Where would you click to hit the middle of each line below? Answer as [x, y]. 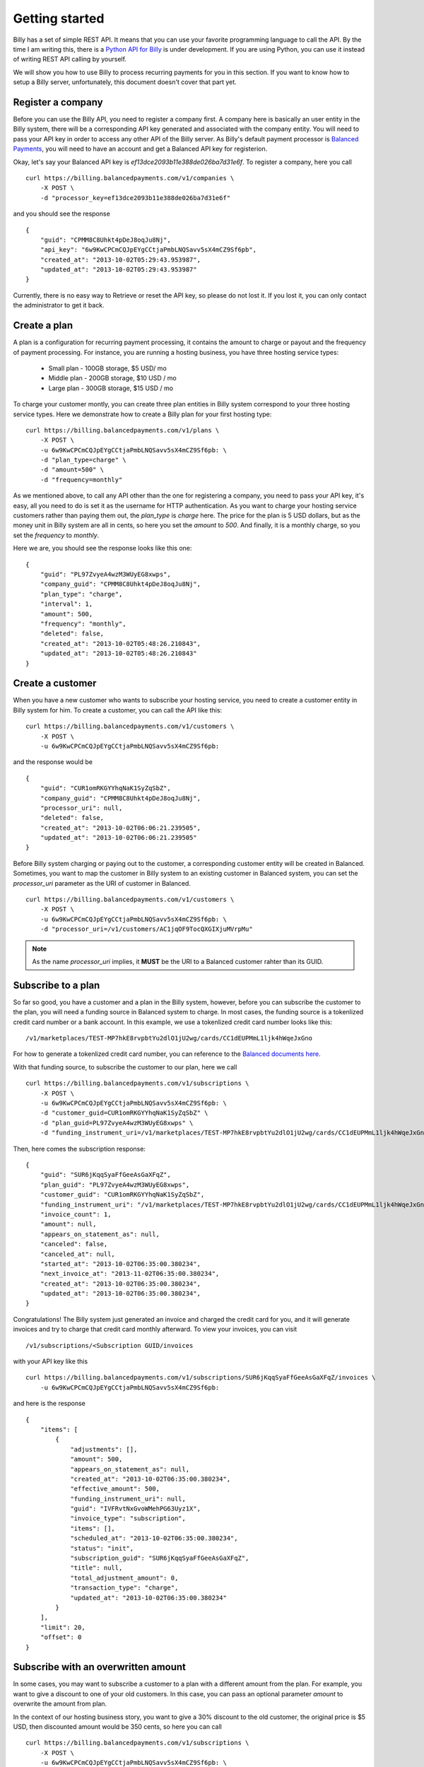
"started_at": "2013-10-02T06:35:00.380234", [120, 1264]
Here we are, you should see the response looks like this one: [102, 548]
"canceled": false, [74, 1244]
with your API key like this [51, 1361]
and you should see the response [62, 214]
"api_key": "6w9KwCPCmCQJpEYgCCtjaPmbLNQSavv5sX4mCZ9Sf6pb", [148, 250]
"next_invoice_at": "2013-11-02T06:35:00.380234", [130, 1274]
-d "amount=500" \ [72, 470]
